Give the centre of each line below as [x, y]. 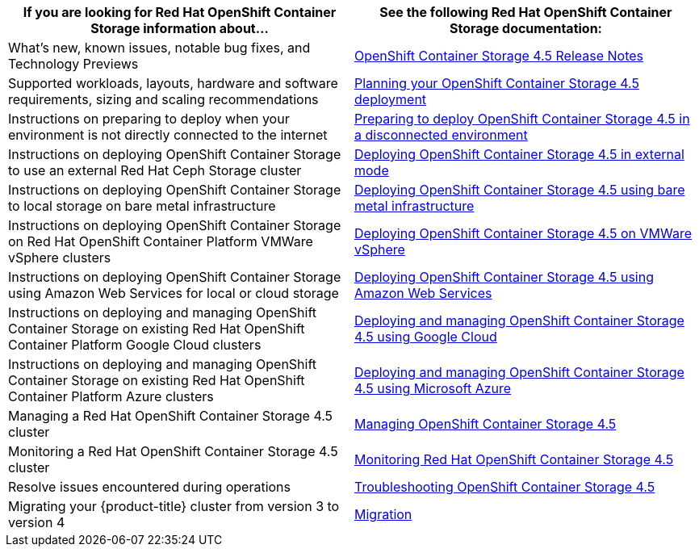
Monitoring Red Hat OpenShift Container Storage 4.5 [514, 459]
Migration [383, 514]
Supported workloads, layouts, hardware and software [173, 83]
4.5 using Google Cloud [426, 337]
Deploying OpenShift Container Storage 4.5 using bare [520, 190]
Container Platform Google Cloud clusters [135, 345]
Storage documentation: [526, 28]
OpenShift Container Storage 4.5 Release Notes [499, 56]
